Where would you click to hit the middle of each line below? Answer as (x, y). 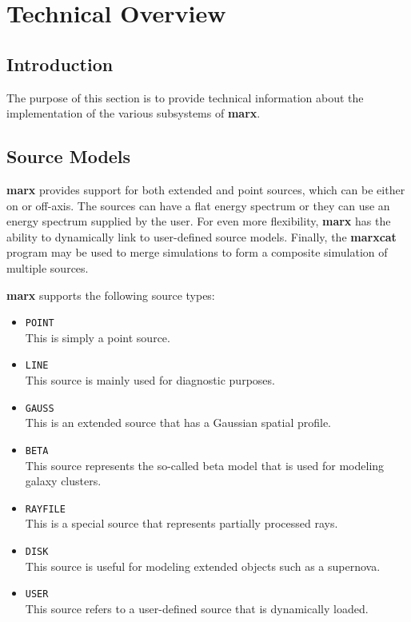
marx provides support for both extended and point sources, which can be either (206, 189)
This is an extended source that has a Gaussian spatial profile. (178, 423)
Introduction (60, 64)
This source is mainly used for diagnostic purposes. (150, 380)
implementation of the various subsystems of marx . (134, 113)
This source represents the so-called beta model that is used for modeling (205, 465)
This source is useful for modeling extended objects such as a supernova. (203, 566)
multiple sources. (48, 267)
